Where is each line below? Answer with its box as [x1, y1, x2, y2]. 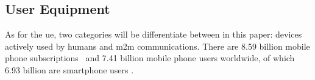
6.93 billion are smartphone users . [5, 63, 134, 76]
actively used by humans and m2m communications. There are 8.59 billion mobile [5, 39, 310, 52]
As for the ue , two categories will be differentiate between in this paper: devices [5, 28, 302, 41]
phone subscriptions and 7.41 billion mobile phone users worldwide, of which [5, 52, 295, 64]
